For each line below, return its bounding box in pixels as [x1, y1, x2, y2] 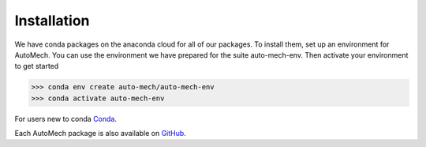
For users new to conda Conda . [14, 114, 118, 123]
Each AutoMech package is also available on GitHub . [14, 129, 187, 138]
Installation [14, 12, 90, 29]
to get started [14, 62, 59, 71]
